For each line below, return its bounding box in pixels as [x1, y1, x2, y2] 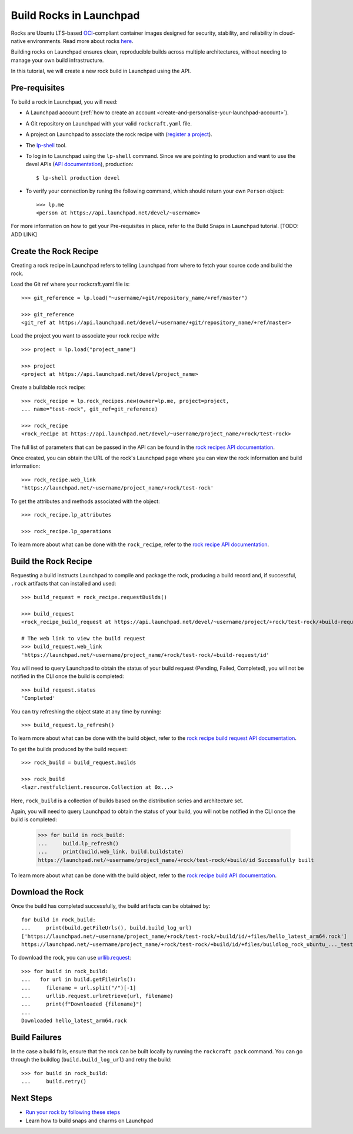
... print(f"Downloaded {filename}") [21, 1001, 142, 1007]
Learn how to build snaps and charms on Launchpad [25, 1117, 154, 1124]
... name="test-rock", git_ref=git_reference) [21, 406, 158, 412]
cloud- [279, 29, 295, 37]
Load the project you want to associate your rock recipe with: [11, 332, 160, 339]
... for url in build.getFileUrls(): [21, 976, 136, 983]
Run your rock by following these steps [25, 1109, 121, 1116]
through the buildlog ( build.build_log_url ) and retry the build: [11, 1056, 172, 1063]
